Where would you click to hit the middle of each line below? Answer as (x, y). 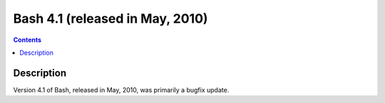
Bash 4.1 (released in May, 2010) (111, 18)
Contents (27, 40)
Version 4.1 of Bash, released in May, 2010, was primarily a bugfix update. (121, 90)
